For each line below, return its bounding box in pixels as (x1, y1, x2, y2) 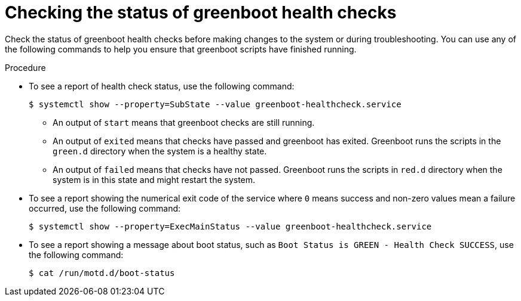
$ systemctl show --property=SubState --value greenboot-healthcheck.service (29, 99, 402, 109)
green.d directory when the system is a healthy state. (53, 145, 267, 156)
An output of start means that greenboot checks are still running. (53, 117, 315, 128)
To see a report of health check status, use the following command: (29, 80, 295, 91)
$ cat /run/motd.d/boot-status (29, 268, 175, 278)
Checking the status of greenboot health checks (5, 2, 397, 23)
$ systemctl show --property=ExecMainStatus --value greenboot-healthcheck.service (29, 221, 432, 231)
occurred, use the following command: (29, 203, 181, 213)
